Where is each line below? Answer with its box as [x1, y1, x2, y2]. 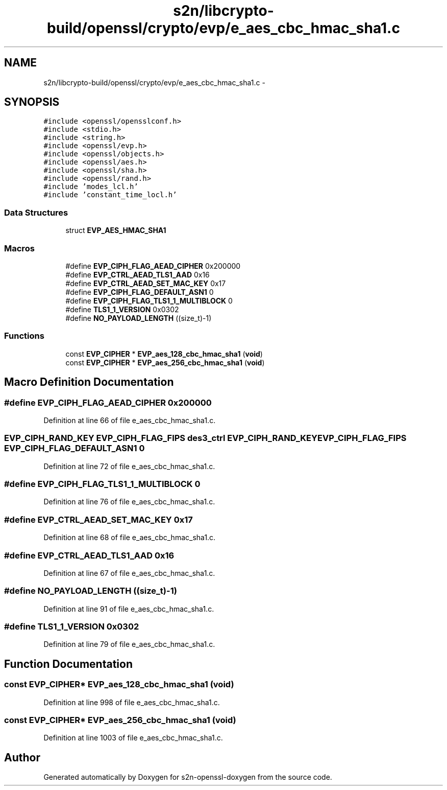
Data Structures [4, 207, 68, 218]
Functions [4, 331, 44, 341]
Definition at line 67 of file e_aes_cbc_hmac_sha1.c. [43, 568, 215, 577]
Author [4, 751, 40, 764]
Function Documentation [4, 657, 133, 670]
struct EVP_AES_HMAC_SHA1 [65, 226, 166, 235]
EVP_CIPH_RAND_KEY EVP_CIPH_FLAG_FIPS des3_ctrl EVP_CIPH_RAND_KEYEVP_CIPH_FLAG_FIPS [4, 433, 407, 444]
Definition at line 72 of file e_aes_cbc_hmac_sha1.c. [43, 461, 215, 471]
